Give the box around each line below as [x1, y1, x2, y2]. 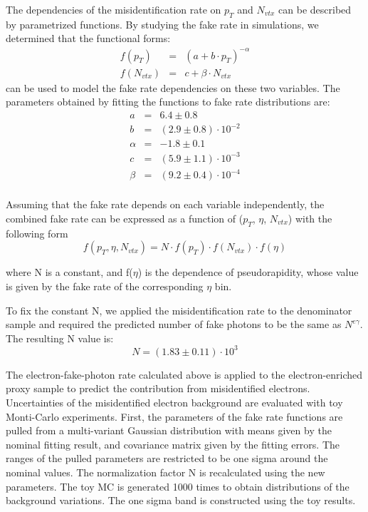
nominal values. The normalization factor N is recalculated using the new [6, 465, 325, 480]
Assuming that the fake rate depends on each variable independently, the [6, 197, 325, 212]
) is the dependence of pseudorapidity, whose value [137, 265, 359, 280]
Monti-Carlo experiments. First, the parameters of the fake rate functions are [6, 409, 343, 424]
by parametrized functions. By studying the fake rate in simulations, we [6, 16, 319, 31]
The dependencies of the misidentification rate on [6, 2, 221, 16]
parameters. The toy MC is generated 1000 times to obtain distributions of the [6, 478, 349, 493]
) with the [288, 211, 332, 226]
